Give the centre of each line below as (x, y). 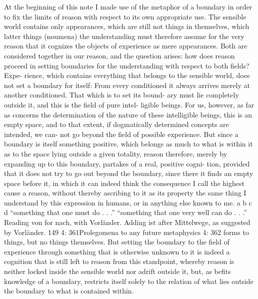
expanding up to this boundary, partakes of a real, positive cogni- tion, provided (127, 163)
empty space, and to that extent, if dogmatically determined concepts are (116, 124)
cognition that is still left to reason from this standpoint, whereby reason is (119, 261)
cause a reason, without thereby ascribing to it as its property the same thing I (125, 193)
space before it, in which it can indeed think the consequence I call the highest (124, 183)
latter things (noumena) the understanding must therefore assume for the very (124, 36)
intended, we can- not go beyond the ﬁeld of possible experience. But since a (121, 134)
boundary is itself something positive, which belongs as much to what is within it (128, 144)
